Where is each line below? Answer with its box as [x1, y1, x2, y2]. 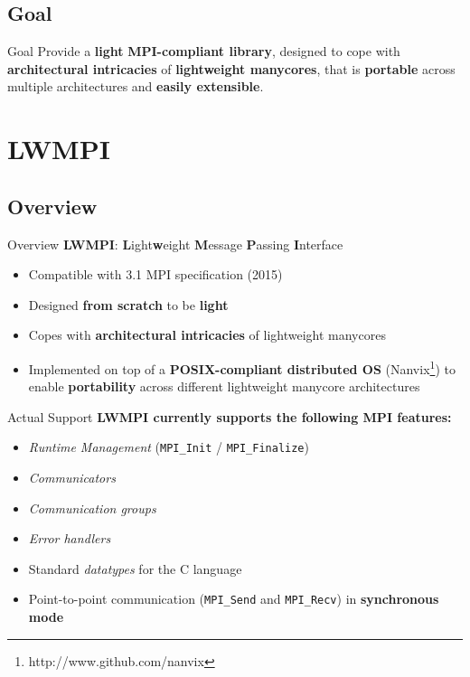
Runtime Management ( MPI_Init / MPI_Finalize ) [28, 437, 309, 456]
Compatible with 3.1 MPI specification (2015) [28, 265, 283, 284]
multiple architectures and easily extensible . [7, 77, 264, 96]
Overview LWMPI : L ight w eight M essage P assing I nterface [7, 234, 343, 253]
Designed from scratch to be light [28, 295, 229, 314]
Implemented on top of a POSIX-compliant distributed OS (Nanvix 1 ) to [28, 356, 456, 378]
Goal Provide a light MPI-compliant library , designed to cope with [7, 42, 400, 61]
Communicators [28, 468, 116, 487]
